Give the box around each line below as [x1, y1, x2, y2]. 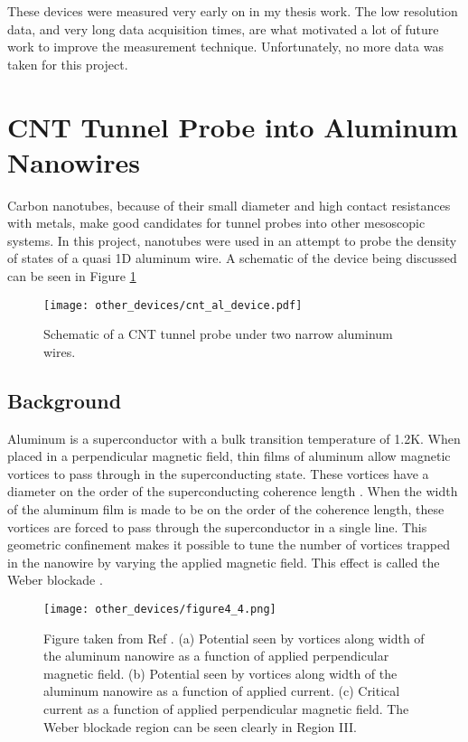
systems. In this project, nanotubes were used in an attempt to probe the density [7, 230, 457, 249]
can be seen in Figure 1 [7, 267, 136, 286]
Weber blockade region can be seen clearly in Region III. [43, 717, 357, 736]
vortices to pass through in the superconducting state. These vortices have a [7, 464, 429, 483]
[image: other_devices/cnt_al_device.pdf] [43, 298, 303, 312]
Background [7, 386, 122, 414]
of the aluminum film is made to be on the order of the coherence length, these [7, 500, 445, 519]
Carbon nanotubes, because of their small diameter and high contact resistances [7, 195, 451, 214]
